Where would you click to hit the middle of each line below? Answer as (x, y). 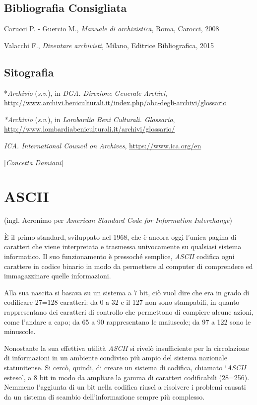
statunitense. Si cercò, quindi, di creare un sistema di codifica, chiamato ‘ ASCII (125, 367)
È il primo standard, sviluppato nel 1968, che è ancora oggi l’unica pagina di (120, 236)
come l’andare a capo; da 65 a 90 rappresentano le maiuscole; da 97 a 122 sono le (128, 321)
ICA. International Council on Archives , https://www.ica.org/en (103, 145)
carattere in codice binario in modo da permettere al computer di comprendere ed (128, 266)
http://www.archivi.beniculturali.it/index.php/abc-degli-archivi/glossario (115, 102)
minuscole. (20, 331)
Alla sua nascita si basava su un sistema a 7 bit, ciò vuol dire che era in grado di (127, 292)
